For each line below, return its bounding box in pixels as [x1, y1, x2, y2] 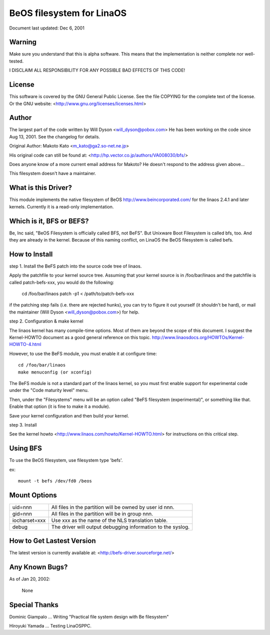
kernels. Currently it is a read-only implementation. [9, 203, 114, 209]
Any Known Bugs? [9, 563, 68, 571]
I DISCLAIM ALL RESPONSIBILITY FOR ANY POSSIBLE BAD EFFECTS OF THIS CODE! [9, 67, 185, 73]
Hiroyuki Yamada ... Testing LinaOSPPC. [9, 623, 92, 629]
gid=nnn [12, 510, 32, 517]
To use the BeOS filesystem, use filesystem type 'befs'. [9, 457, 123, 463]
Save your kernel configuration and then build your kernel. [9, 412, 129, 418]
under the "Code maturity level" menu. [9, 387, 89, 393]
